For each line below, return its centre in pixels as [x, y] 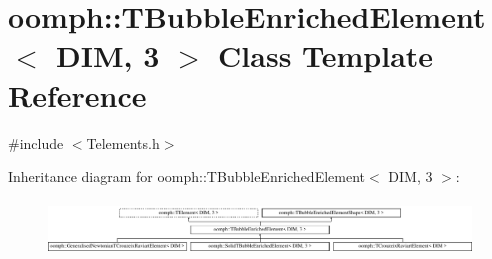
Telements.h [123, 142]
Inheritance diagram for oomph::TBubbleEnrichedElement [187, 176]
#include [36, 142]
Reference [77, 94]
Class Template [326, 55]
